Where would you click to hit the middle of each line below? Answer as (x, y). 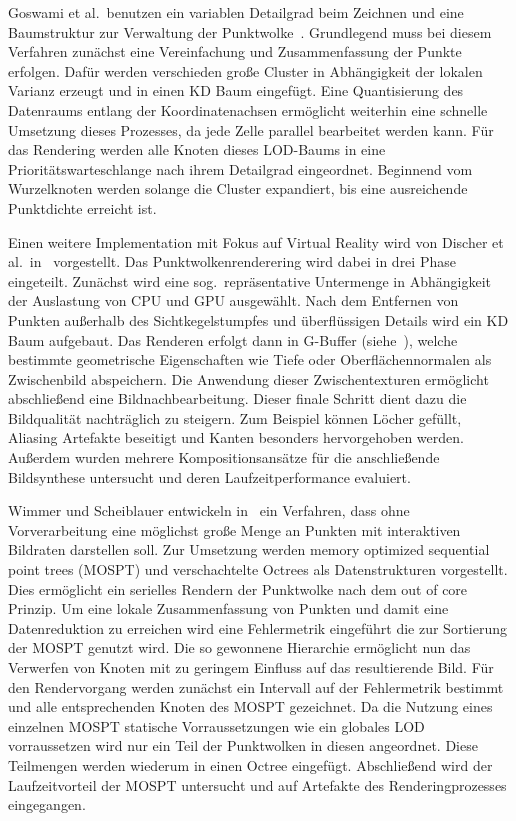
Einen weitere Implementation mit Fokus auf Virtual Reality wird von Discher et (256, 241)
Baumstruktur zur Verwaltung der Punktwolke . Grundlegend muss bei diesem (250, 31)
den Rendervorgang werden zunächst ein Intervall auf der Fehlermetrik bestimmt (256, 686)
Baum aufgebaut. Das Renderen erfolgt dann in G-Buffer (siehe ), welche (233, 339)
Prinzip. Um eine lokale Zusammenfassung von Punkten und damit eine (228, 608)
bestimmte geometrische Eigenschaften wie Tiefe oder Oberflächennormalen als (250, 359)
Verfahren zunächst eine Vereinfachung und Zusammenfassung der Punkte (235, 51)
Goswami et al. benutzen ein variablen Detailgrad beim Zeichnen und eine (236, 12)
